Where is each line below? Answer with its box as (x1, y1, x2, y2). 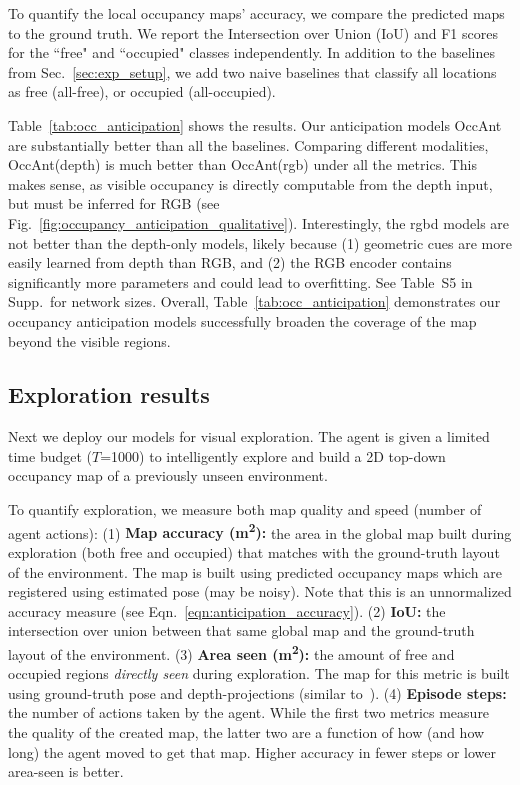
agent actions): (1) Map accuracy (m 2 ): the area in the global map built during (8, 519, 512, 543)
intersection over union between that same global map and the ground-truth (8, 620, 475, 641)
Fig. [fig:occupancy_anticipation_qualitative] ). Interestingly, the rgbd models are (8, 212, 510, 233)
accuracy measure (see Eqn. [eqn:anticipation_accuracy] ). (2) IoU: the (8, 600, 446, 621)
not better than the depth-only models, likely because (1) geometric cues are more (8, 232, 512, 253)
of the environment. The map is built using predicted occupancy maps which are (8, 561, 502, 582)
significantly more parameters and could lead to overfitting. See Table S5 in (8, 271, 473, 292)
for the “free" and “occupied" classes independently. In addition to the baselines (8, 42, 495, 63)
